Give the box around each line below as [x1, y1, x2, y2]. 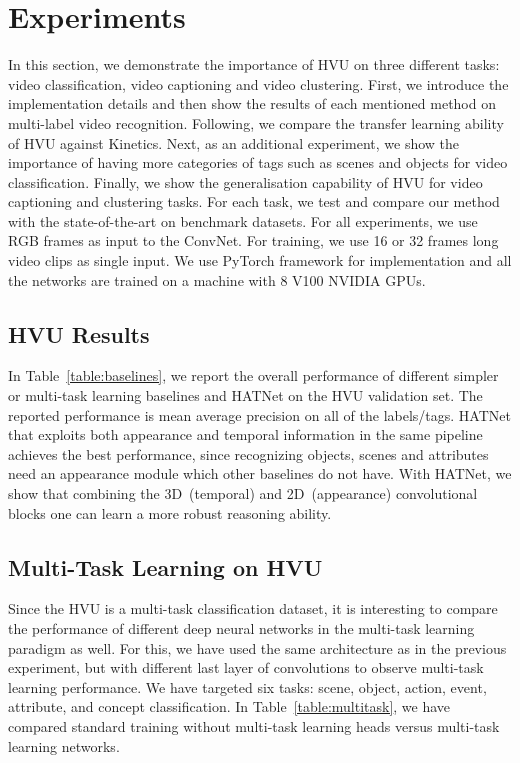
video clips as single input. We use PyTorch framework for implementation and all [8, 250, 512, 271]
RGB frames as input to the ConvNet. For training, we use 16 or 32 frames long [8, 230, 499, 251]
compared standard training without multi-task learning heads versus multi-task [8, 715, 500, 736]
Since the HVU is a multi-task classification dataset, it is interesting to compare [8, 598, 498, 619]
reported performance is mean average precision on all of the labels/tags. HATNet [8, 404, 511, 425]
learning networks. [8, 735, 120, 756]
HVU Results [8, 318, 150, 349]
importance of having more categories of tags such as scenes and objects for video [8, 152, 508, 173]
